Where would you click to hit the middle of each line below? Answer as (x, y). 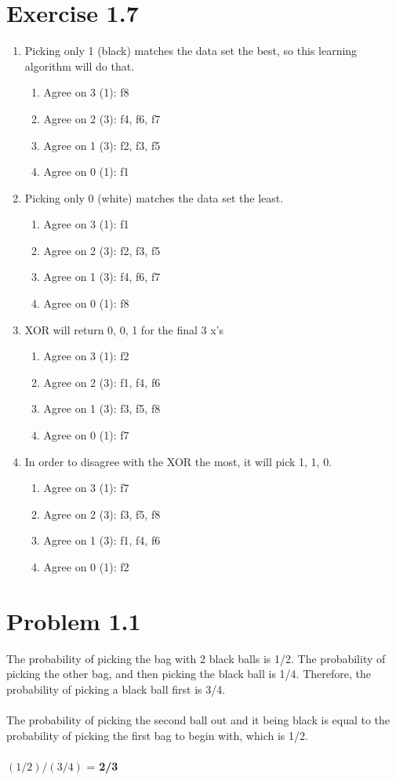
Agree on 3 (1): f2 (86, 356)
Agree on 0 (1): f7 (86, 435)
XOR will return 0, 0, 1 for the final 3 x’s (124, 329)
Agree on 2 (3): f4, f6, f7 (102, 118)
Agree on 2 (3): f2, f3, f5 (102, 250)
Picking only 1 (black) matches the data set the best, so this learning (191, 51)
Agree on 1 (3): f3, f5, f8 (102, 408)
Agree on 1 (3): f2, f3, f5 (102, 145)
